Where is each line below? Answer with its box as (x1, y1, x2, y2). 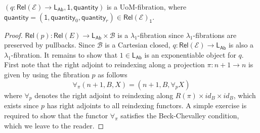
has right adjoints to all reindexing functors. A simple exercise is (47, 100, 247, 111)
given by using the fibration (4, 69, 90, 79)
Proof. (4, 29, 23, 40)
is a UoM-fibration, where (106, 2, 187, 12)
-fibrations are (193, 29, 237, 40)
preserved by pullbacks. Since (4, 39, 95, 50)
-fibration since (137, 29, 184, 40)
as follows (98, 69, 127, 79)
